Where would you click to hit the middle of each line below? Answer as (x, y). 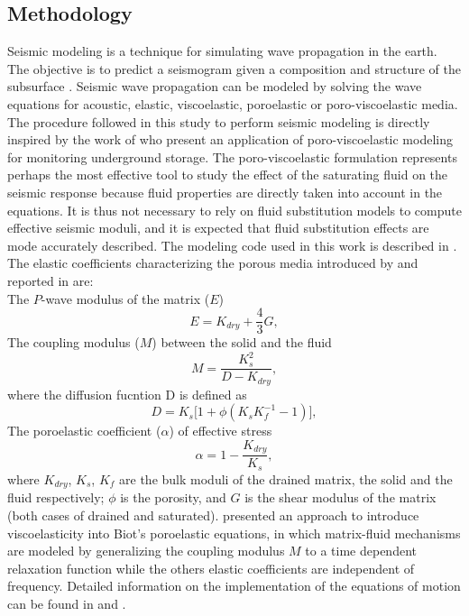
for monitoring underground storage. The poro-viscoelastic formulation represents (232, 156)
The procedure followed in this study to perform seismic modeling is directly (219, 121)
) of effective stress (221, 431)
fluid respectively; (56, 497)
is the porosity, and (173, 497)
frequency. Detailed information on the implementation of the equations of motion (234, 586)
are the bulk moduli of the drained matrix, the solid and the (286, 478)
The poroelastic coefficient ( (84, 431)
